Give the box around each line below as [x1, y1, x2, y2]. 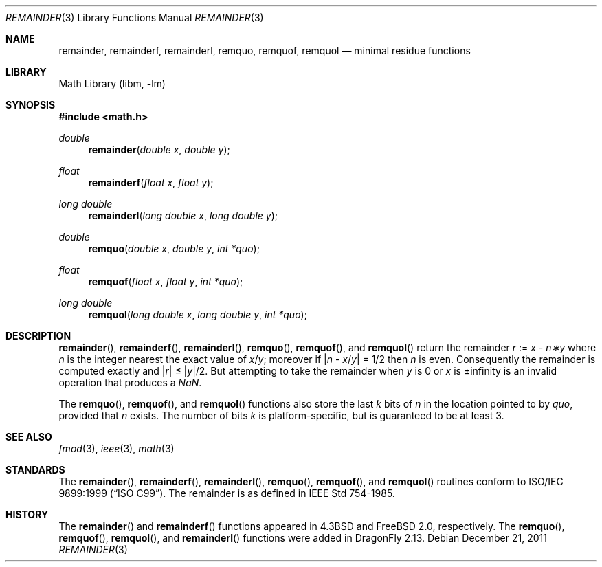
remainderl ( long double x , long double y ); [88, 210, 278, 221]
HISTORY [5, 509, 49, 520]
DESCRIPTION [5, 330, 71, 342]
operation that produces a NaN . [58, 377, 202, 388]
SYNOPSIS [5, 99, 56, 111]
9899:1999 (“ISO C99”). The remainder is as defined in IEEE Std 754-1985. [58, 487, 395, 499]
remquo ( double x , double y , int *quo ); [88, 243, 260, 254]
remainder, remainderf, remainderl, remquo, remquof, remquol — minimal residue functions [58, 45, 471, 56]
